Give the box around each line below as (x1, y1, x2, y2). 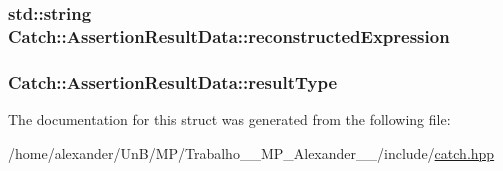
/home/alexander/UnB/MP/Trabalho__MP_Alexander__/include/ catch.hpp (8, 142, 495, 163)
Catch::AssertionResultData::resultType (8, 69, 338, 94)
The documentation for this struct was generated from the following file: (8, 108, 451, 129)
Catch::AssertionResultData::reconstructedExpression (8, 23, 450, 48)
